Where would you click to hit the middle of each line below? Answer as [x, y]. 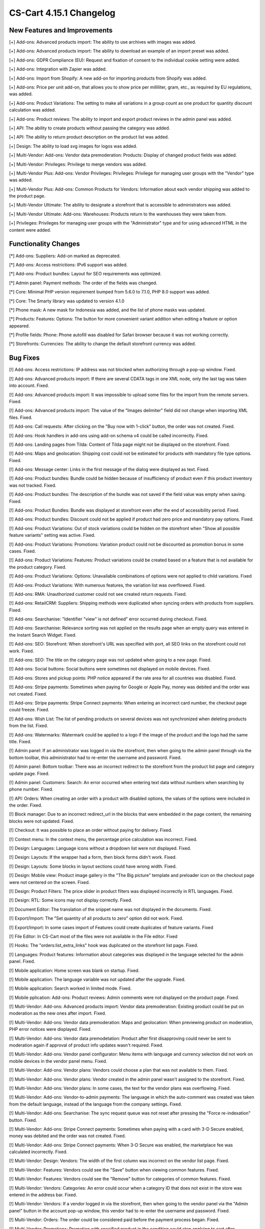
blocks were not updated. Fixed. [42, 821]
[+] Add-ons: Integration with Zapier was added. [58, 69]
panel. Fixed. [22, 962]
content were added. [30, 230]
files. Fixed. [21, 417]
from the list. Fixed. [29, 726]
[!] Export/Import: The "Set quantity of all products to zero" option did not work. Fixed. [96, 918]
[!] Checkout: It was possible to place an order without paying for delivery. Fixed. [91, 830]
